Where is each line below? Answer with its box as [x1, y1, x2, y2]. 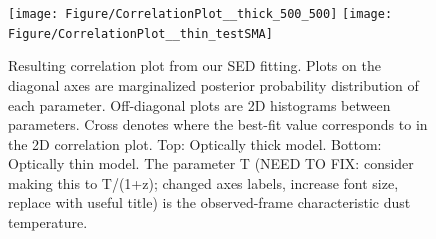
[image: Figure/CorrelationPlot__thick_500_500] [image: [8, 7, 393, 21]
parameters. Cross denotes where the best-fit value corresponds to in [8, 114, 428, 135]
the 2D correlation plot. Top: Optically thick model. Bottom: [8, 133, 382, 154]
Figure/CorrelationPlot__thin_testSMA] [8, 26, 273, 41]
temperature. [8, 212, 88, 233]
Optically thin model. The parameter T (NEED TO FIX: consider [8, 153, 414, 174]
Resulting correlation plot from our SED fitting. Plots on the [8, 55, 381, 76]
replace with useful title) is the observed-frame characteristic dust [8, 192, 411, 213]
